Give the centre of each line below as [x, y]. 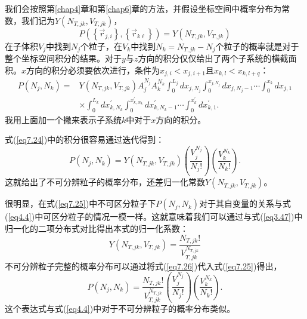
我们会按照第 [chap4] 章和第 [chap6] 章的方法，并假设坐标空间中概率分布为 [143, 8]
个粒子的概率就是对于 [257, 46]
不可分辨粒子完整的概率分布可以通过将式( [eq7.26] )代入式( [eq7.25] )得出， [143, 266]
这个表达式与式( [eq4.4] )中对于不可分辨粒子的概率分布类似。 [120, 309]
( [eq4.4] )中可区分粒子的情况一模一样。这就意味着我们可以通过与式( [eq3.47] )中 [154, 217]
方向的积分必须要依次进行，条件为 [93, 70]
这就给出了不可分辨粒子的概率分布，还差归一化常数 [105, 182]
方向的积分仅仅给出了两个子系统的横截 [213, 58]
